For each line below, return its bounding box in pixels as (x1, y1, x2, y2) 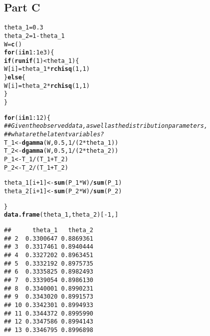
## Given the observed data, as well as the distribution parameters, (4, 122, 208, 130)
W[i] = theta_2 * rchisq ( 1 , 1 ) (4, 82, 90, 89)
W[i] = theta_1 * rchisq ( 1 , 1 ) (4, 65, 90, 73)
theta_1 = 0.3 (4, 24, 43, 31)
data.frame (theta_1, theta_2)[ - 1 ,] (4, 211, 119, 219)
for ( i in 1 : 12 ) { (4, 114, 51, 121)
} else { (4, 74, 25, 81)
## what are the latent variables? (4, 131, 104, 138)
